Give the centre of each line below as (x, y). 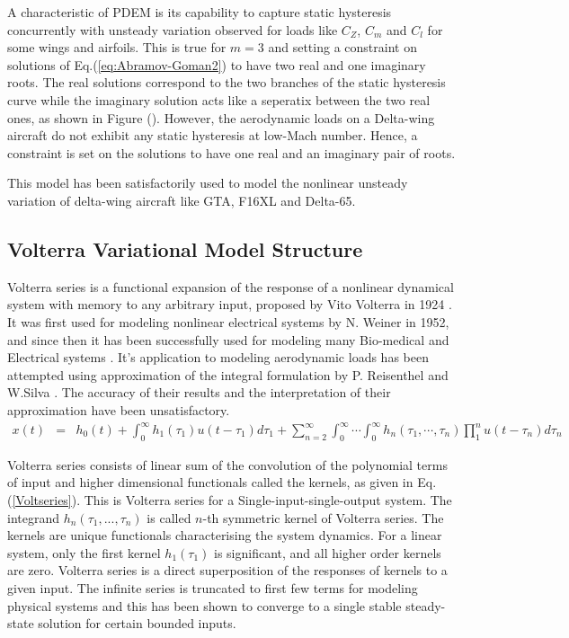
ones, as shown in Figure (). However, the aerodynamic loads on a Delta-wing (221, 117)
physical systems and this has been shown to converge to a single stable (204, 605)
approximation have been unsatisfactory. (119, 409)
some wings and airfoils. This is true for (117, 47)
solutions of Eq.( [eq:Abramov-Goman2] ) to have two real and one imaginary (217, 64)
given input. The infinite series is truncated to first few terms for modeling (213, 587)
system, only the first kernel (84, 552)
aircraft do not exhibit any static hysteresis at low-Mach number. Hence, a (213, 135)
